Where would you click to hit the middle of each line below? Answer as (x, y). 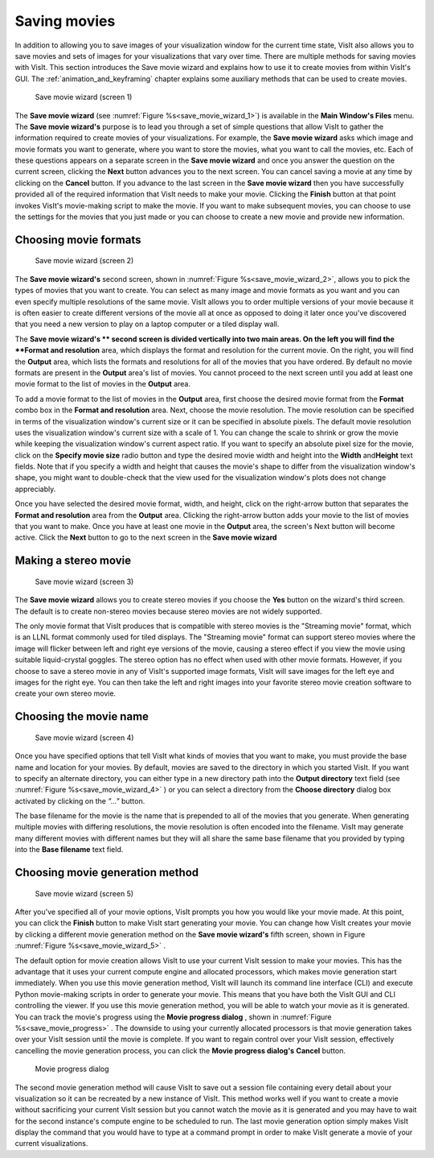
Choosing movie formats (78, 240)
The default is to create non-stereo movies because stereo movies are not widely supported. (168, 611)
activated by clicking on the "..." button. (80, 800)
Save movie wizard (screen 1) (84, 97)
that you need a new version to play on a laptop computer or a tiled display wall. (147, 324)
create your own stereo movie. (66, 693)
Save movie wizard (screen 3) (84, 581)
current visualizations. (51, 1144)
